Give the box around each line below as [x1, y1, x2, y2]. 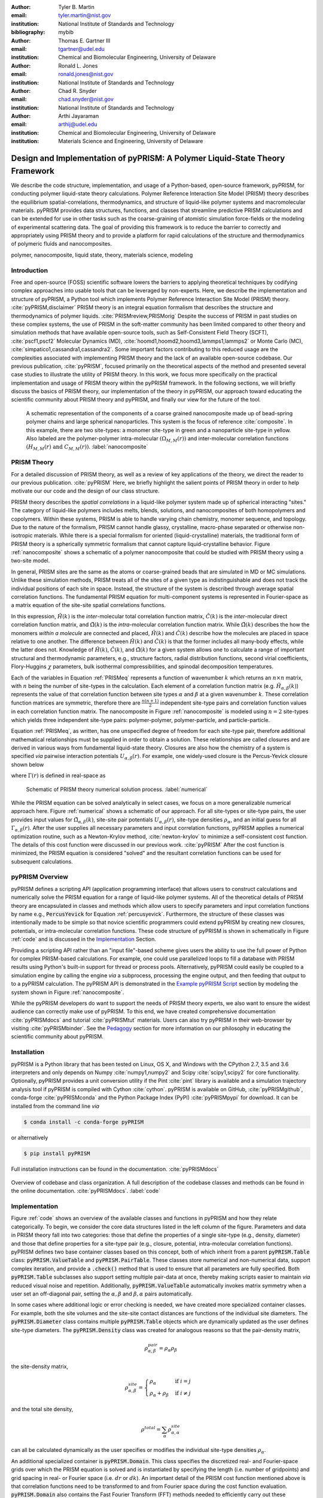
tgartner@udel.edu [58, 45, 105, 52]
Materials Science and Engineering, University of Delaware [58, 138, 203, 145]
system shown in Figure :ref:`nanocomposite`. [11, 989, 124, 996]
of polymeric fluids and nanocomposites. [11, 240, 112, 247]
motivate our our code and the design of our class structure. [11, 487, 160, 494]
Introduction [11, 266, 48, 274]
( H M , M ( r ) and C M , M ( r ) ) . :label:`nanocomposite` [26, 443, 148, 452]
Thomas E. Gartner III [58, 37, 111, 44]
